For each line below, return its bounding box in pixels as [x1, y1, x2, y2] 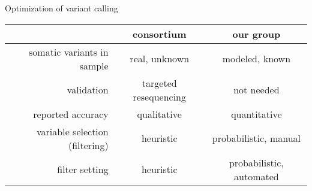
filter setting [57, 162, 109, 177]
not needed [233, 83, 280, 97]
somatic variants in [29, 44, 109, 59]
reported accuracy [33, 107, 109, 121]
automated [234, 169, 279, 183]
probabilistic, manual [212, 131, 301, 145]
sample [79, 58, 109, 72]
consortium [133, 26, 187, 41]
